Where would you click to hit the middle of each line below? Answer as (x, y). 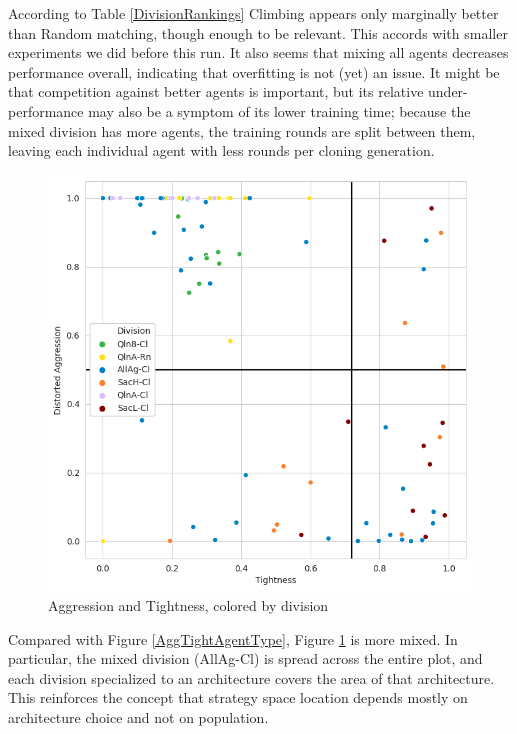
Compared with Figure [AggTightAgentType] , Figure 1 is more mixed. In (233, 638)
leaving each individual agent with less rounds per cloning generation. (221, 150)
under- (448, 91)
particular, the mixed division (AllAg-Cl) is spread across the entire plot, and (245, 658)
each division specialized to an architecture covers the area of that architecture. (251, 677)
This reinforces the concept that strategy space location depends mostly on (238, 697)
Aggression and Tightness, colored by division (188, 604)
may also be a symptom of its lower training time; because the (279, 110)
